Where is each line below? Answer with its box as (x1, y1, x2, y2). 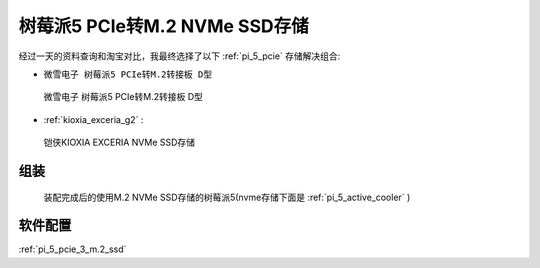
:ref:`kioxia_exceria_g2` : (43, 113, 144, 125)
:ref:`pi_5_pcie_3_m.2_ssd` (18, 243, 127, 255)
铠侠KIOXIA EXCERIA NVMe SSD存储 (43, 136, 195, 149)
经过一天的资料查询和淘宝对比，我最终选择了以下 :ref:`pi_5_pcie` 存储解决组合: (18, 50, 341, 62)
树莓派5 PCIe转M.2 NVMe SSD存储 (18, 15, 309, 37)
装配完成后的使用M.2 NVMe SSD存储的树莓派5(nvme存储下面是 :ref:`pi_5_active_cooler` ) (43, 191, 411, 203)
